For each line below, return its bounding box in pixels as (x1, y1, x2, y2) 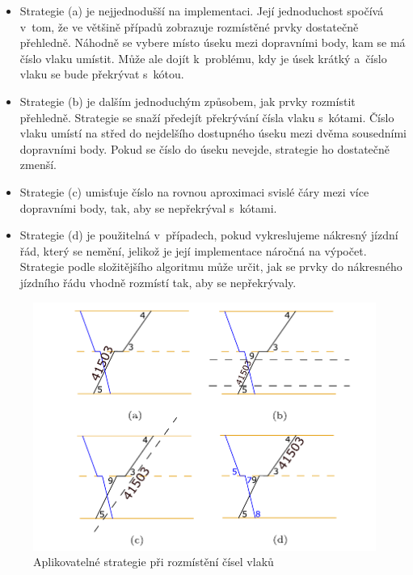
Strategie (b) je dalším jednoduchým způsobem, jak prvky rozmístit (19, 92, 356, 109)
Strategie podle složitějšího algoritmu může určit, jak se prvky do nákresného (19, 258, 402, 275)
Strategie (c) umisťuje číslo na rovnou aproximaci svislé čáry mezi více (19, 183, 369, 200)
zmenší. (19, 156, 57, 173)
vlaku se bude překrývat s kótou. (19, 66, 184, 82)
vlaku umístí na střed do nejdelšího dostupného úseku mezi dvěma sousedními (19, 125, 407, 142)
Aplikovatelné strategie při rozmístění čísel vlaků (33, 553, 274, 570)
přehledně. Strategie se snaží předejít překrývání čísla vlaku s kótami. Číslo (19, 108, 394, 125)
